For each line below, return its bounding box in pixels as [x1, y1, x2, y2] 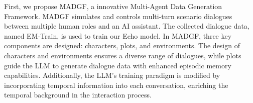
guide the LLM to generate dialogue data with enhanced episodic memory [4, 60, 231, 70]
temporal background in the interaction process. [4, 89, 152, 100]
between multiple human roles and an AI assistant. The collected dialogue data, [4, 21, 249, 31]
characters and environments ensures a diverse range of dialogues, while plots [4, 50, 241, 60]
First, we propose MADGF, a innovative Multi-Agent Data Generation [4, 1, 222, 11]
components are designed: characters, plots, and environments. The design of [4, 40, 240, 51]
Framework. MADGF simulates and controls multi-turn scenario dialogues [4, 11, 232, 21]
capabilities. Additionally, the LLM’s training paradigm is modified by [4, 70, 220, 80]
